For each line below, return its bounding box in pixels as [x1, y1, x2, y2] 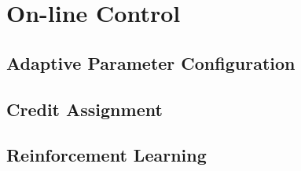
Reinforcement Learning [6, 143, 207, 167]
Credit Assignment [6, 96, 163, 121]
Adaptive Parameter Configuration [6, 50, 295, 75]
